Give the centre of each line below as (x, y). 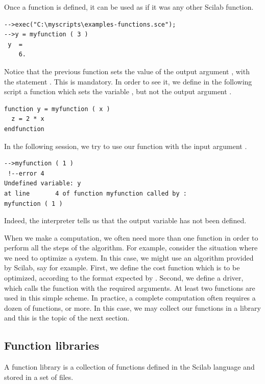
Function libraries (52, 345)
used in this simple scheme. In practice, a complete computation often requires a (130, 298)
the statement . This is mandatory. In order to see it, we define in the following (128, 81)
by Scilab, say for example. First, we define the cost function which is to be (122, 268)
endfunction (24, 129)
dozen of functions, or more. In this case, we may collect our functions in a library (132, 307)
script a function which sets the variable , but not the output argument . (118, 91)
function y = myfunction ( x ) (57, 109)
